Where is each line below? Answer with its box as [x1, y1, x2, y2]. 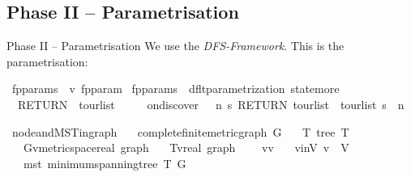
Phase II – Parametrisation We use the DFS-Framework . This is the [6, 37, 345, 54]
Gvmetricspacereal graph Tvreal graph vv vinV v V [23, 139, 349, 156]
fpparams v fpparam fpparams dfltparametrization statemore [11, 80, 340, 97]
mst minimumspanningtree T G [23, 154, 186, 171]
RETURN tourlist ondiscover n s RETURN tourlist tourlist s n [17, 95, 405, 112]
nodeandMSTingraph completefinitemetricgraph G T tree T [11, 123, 349, 140]
